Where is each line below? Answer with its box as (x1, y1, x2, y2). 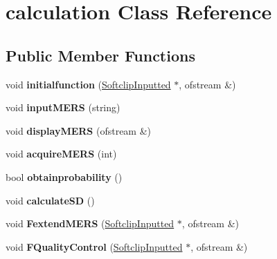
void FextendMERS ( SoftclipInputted (6, 216, 175, 231)
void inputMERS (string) (6, 100, 120, 115)
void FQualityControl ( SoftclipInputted (6, 239, 183, 253)
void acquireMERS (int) (6, 146, 117, 161)
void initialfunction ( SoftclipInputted (6, 77, 171, 91)
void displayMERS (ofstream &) (6, 123, 152, 137)
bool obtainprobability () (6, 169, 123, 184)
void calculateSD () (6, 193, 95, 207)
